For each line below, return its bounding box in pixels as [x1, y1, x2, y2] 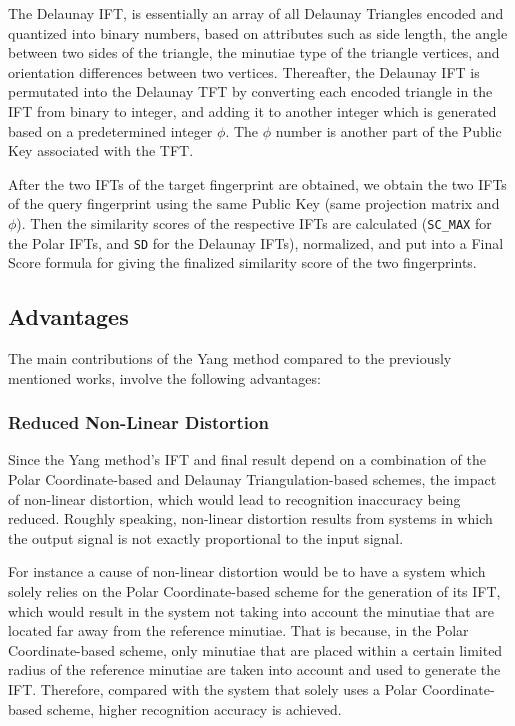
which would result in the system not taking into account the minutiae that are [8, 600, 495, 621]
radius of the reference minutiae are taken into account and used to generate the [8, 659, 501, 680]
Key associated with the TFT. [8, 140, 194, 161]
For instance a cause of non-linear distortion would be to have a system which [8, 561, 486, 582]
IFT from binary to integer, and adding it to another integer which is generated [8, 100, 497, 121]
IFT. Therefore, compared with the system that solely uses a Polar [8, 678, 418, 699]
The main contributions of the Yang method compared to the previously [8, 348, 452, 369]
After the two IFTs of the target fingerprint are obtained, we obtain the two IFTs [8, 173, 507, 194]
